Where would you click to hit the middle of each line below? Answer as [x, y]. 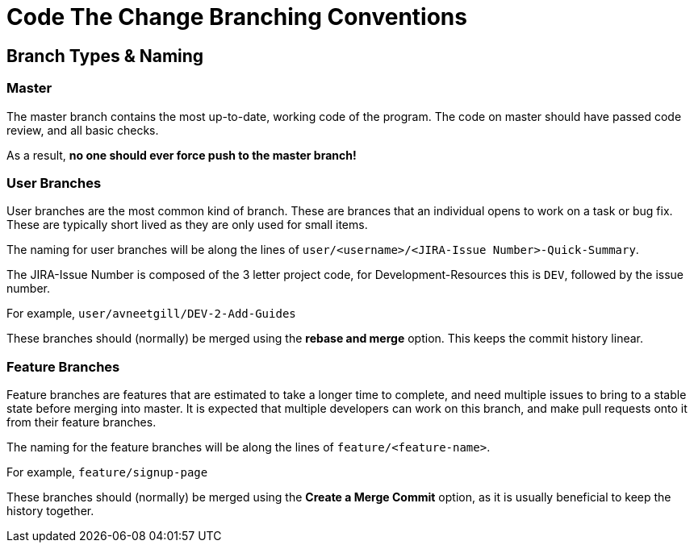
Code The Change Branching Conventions [237, 17]
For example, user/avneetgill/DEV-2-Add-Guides [151, 314]
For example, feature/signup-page [107, 472]
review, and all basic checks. [83, 130]
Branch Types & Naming [105, 56]
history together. [50, 511]
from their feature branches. [82, 422]
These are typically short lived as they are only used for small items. [187, 225]
